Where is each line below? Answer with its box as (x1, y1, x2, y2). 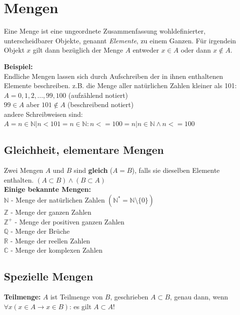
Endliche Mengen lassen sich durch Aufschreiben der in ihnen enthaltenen (4, 71, 223, 81)
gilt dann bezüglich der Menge (33, 45, 123, 55)
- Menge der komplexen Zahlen (11, 245, 103, 255)
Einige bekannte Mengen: (4, 184, 91, 194)
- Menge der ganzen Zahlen (11, 207, 92, 217)
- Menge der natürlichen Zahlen (11, 195, 105, 205)
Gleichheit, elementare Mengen (4, 142, 164, 157)
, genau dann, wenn (170, 292, 228, 302)
